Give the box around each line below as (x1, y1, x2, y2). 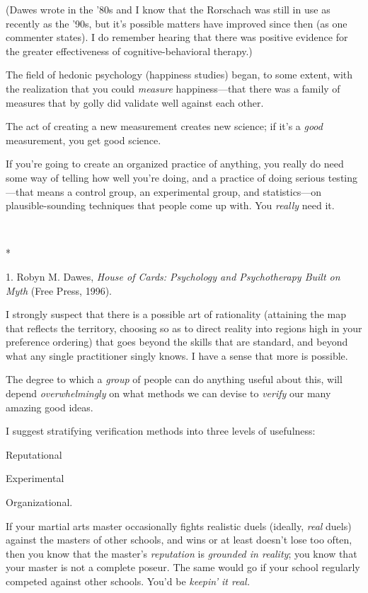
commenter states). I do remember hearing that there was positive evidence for (6, 30, 348, 45)
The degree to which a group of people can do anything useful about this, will (6, 372, 343, 387)
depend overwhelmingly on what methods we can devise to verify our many (6, 386, 331, 401)
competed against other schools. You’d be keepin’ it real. (6, 574, 250, 588)
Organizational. (6, 495, 73, 510)
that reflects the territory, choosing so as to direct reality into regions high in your (6, 320, 362, 335)
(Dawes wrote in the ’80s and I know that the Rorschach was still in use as (6, 2, 330, 16)
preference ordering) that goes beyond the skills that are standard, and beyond (6, 334, 348, 349)
